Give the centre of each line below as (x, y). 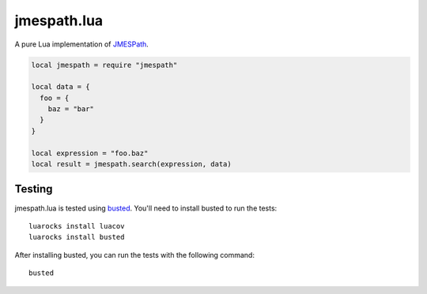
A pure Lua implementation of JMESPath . (82, 44)
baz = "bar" (71, 109)
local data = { (60, 87)
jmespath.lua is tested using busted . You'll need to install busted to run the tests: (146, 208)
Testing (34, 189)
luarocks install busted (77, 237)
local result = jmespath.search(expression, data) (132, 164)
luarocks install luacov (77, 226)
